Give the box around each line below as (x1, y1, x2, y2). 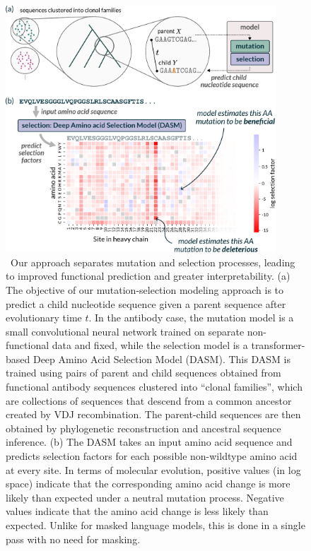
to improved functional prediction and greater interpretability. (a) (6, 268, 291, 283)
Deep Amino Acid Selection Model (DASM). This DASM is (33, 351, 291, 366)
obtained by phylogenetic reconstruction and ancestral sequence (6, 420, 281, 435)
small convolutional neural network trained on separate (6, 324, 245, 338)
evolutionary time (6, 310, 82, 325)
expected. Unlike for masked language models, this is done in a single (6, 518, 305, 533)
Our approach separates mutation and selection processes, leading (10, 254, 295, 269)
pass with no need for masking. (6, 531, 141, 546)
